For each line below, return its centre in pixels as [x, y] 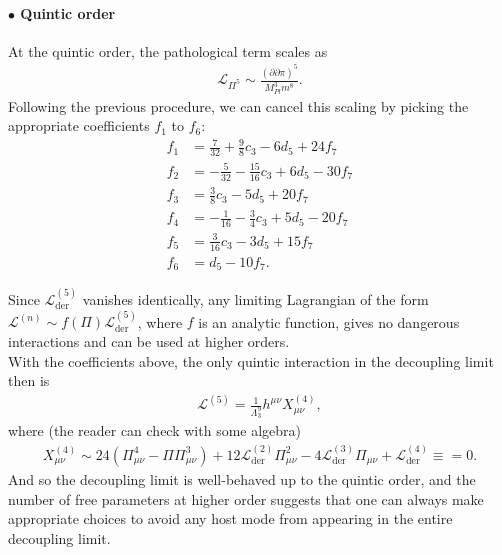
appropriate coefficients [79, 125]
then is [29, 380]
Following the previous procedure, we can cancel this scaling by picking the [238, 105]
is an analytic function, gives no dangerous [329, 321]
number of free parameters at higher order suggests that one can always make [246, 498]
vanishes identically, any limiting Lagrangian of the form [255, 298]
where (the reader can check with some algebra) [155, 430]
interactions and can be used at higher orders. [149, 340]
